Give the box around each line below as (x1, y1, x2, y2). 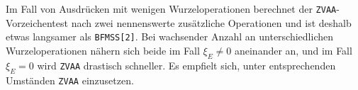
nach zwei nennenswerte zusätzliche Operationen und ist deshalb (71, 15, 352, 30)
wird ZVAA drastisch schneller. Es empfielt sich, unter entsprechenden (37, 57, 336, 72)
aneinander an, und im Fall (234, 43, 352, 57)
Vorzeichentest (6, 15, 68, 30)
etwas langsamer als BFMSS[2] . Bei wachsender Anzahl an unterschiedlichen (6, 29, 333, 44)
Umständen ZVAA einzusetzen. (6, 72, 134, 87)
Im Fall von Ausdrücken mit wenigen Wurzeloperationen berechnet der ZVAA (6, 1, 337, 16)
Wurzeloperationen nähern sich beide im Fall (6, 43, 200, 57)
